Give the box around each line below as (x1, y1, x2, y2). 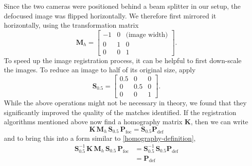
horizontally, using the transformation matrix (4, 20, 139, 30)
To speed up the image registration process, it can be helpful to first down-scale (4, 55, 242, 65)
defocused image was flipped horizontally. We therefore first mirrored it (4, 10, 216, 20)
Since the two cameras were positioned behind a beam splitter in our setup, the (4, 1, 241, 11)
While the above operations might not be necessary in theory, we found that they (4, 98, 247, 108)
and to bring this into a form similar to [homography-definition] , (4, 133, 196, 143)
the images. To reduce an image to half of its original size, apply (4, 65, 196, 75)
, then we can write (191, 116, 249, 127)
